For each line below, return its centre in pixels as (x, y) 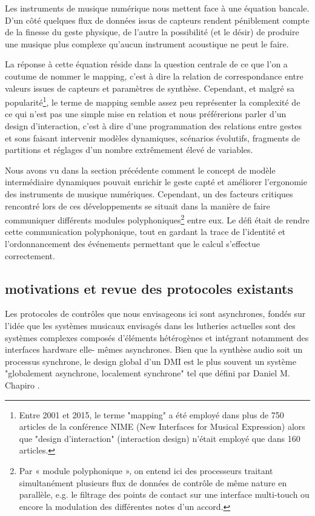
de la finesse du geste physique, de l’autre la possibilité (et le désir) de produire (152, 32)
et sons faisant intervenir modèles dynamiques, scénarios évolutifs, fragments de (153, 137)
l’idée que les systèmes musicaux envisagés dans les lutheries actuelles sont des (150, 325)
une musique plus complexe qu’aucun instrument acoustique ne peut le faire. (147, 43)
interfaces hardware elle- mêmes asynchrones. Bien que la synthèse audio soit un (154, 349)
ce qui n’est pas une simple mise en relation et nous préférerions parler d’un (146, 114)
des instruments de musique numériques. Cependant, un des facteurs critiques (149, 193)
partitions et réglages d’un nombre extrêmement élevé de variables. (129, 150)
